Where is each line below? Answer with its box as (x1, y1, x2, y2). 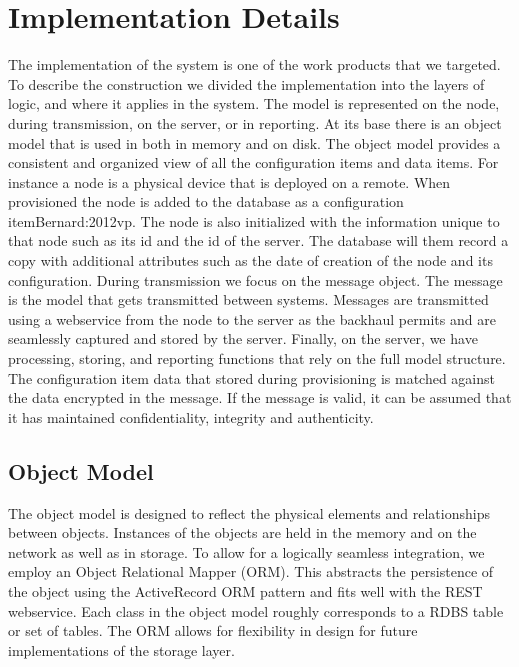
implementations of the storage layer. (8, 639, 235, 660)
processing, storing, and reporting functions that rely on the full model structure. (8, 348, 506, 369)
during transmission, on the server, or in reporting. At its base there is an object (8, 112, 502, 133)
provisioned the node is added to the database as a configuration (8, 191, 404, 212)
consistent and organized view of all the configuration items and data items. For (8, 152, 499, 173)
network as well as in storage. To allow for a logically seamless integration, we (8, 541, 485, 562)
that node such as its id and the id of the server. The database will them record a (8, 230, 509, 251)
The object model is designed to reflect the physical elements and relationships (8, 502, 490, 523)
